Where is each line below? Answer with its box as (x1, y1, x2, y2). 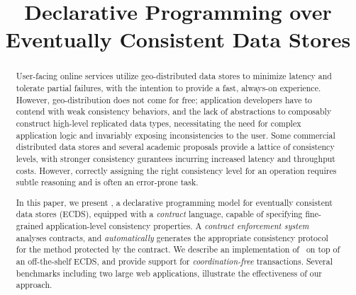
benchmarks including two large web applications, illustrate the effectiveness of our (16, 267, 322, 279)
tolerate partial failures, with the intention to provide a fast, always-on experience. (16, 82, 321, 94)
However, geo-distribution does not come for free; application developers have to (16, 93, 312, 105)
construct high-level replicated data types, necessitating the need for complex (16, 117, 301, 129)
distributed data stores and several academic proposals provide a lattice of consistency (16, 141, 335, 153)
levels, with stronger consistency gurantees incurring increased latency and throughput (16, 152, 335, 164)
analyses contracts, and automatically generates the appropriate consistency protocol (16, 231, 328, 243)
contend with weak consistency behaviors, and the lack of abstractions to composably (16, 105, 332, 117)
